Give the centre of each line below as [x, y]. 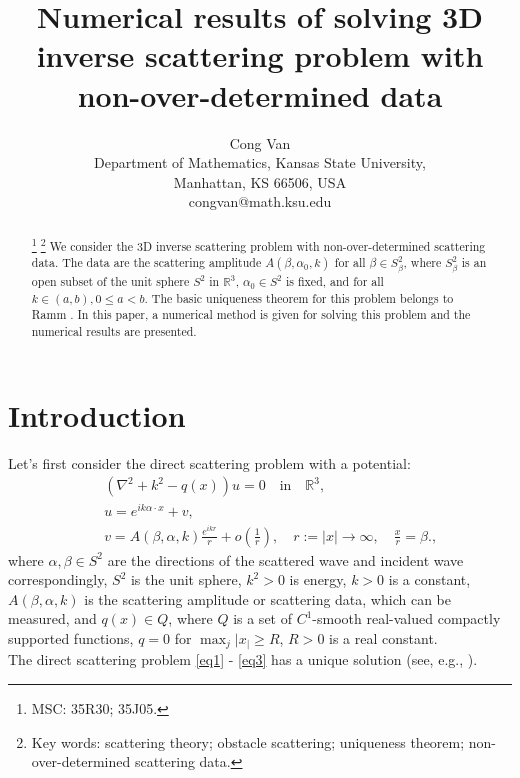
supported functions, [71, 637]
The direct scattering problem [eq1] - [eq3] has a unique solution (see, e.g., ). [243, 659]
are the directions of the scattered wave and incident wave [285, 559]
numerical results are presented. [114, 331]
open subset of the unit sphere [110, 281]
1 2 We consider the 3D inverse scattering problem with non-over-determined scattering [258, 244]
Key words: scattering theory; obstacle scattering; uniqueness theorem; [248, 741]
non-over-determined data [260, 94]
